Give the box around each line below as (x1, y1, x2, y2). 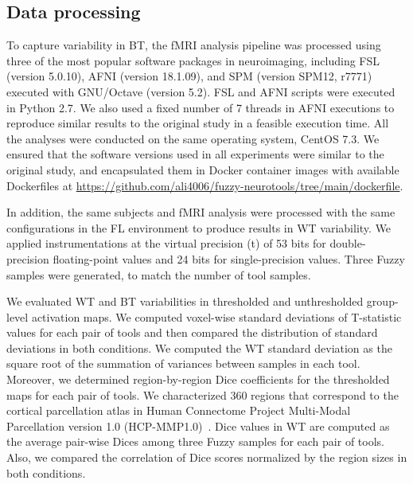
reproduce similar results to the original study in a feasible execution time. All (6, 115, 389, 131)
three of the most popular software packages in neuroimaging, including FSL (6, 52, 380, 68)
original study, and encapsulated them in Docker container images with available (6, 161, 399, 178)
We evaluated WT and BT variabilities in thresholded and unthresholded (6, 293, 364, 310)
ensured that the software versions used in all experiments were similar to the (6, 146, 384, 162)
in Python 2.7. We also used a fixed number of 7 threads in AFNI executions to (6, 99, 395, 115)
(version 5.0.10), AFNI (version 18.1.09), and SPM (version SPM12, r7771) (6, 68, 372, 84)
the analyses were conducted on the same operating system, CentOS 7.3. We (6, 130, 380, 146)
